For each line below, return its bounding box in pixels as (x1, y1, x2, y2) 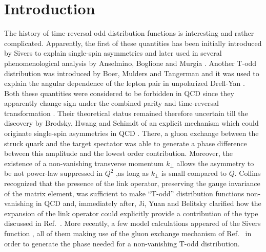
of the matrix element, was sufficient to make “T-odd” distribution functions (4, 188, 244, 198)
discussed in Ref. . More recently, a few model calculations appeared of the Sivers (4, 218, 261, 228)
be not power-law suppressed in (4, 168, 103, 178)
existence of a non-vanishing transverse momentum (4, 157, 164, 168)
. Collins (234, 168, 261, 178)
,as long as (116, 168, 149, 178)
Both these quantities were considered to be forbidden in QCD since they (4, 87, 234, 98)
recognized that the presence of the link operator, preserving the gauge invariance (4, 178, 260, 189)
